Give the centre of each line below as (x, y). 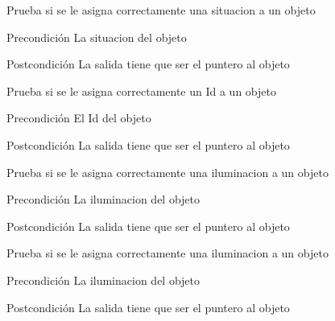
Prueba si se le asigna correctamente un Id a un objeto (141, 91)
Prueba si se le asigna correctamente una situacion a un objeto (161, 10)
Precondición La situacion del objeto (97, 37)
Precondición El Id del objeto (79, 118)
